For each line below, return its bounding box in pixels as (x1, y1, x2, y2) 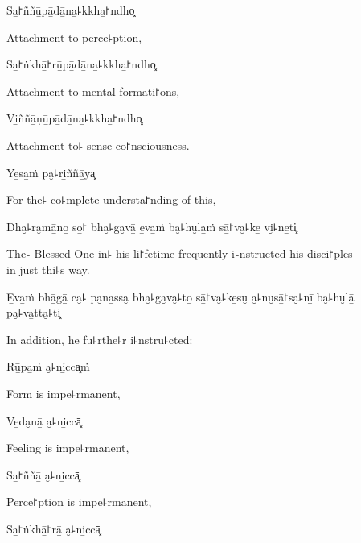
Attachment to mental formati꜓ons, (6, 82, 180, 99)
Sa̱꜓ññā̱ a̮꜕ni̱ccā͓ (6, 466, 80, 483)
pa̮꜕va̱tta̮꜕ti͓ (6, 304, 61, 321)
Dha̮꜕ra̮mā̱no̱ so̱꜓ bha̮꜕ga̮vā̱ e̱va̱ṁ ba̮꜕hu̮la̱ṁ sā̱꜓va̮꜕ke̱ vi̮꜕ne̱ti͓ (6, 218, 297, 234)
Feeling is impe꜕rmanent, (6, 439, 129, 456)
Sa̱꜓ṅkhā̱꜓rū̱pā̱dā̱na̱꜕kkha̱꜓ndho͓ (6, 56, 156, 73)
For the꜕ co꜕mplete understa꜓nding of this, (6, 191, 216, 208)
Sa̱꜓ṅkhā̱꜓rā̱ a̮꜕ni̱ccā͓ (6, 520, 101, 537)
